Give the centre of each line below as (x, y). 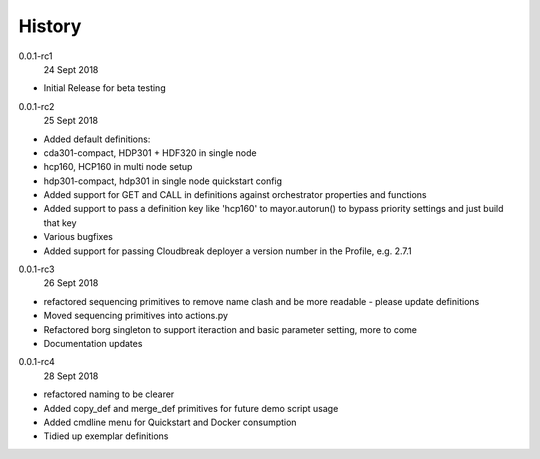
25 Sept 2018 (71, 121)
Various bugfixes (78, 237)
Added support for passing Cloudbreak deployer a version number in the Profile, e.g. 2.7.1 (227, 251)
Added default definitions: (97, 139)
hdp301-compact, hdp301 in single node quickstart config (163, 181)
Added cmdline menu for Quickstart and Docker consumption (170, 422)
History (50, 26)
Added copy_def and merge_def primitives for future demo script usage (191, 408)
